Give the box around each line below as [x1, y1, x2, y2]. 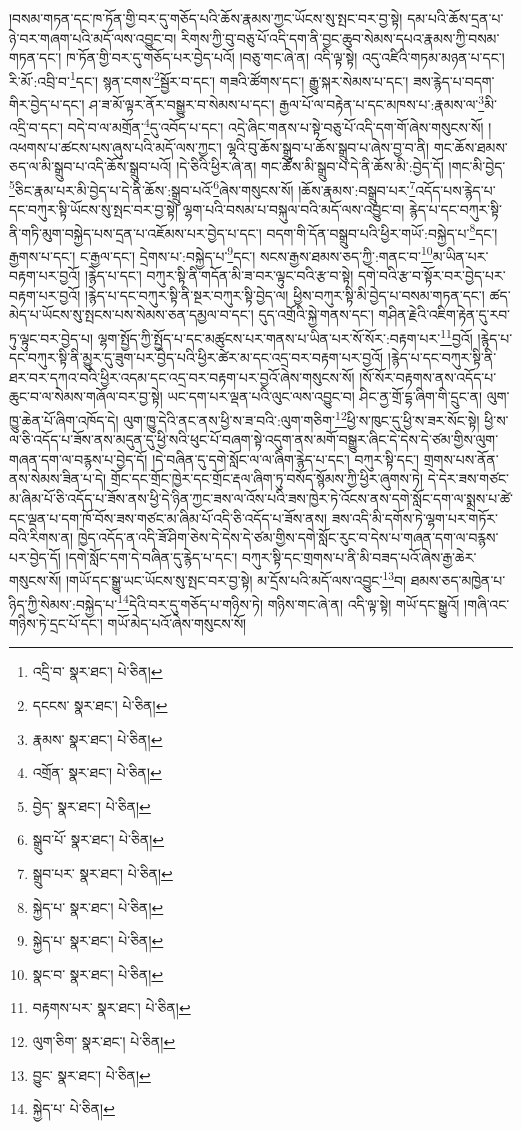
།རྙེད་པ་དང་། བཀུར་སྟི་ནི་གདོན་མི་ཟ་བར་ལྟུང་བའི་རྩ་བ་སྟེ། [84, 265, 354, 286]
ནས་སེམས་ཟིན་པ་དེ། [9, 468, 107, 489]
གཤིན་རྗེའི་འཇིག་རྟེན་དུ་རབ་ [378, 304, 511, 325]
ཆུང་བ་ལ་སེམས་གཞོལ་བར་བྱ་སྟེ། [9, 386, 163, 407]
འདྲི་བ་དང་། [9, 116, 64, 137]
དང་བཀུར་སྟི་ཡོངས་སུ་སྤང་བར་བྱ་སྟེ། [9, 198, 179, 219]
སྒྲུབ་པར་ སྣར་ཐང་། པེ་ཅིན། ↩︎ [32, 862, 173, 883]
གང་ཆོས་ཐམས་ [433, 136, 508, 157]
